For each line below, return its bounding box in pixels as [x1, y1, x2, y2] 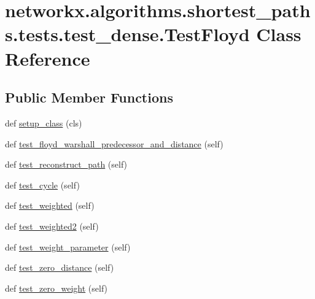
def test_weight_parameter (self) [5, 240, 131, 253]
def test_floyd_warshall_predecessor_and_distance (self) [5, 137, 224, 150]
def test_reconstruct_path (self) [5, 158, 128, 171]
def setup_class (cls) [5, 116, 82, 129]
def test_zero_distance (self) [5, 261, 114, 274]
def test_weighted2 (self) [5, 219, 99, 232]
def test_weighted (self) [5, 199, 95, 212]
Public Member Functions [5, 88, 173, 107]
